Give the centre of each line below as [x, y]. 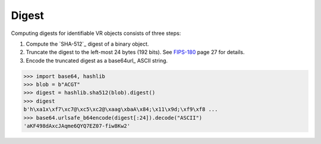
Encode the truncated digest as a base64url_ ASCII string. [97, 60]
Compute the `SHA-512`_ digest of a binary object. [87, 44]
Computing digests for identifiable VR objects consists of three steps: [96, 33]
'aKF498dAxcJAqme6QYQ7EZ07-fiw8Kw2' [77, 126]
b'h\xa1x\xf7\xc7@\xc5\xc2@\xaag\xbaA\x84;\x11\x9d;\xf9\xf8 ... [121, 109]
